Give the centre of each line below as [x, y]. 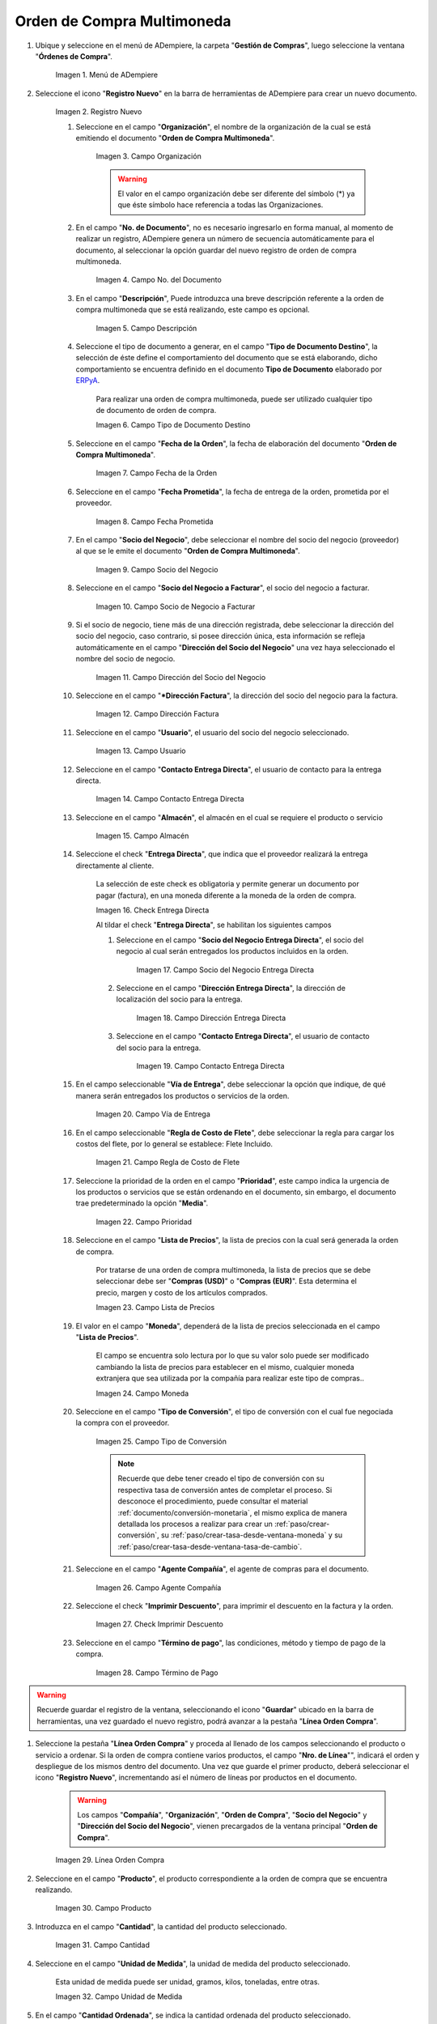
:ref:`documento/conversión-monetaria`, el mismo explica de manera [233, 1512]
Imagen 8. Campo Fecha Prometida [155, 521]
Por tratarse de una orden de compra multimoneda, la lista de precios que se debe [233, 1270]
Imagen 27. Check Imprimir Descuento [160, 1624]
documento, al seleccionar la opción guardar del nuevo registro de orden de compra [216, 250]
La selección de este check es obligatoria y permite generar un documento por [227, 884]
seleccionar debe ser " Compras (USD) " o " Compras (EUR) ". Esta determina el [227, 1281]
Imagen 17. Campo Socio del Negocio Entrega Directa [225, 969]
